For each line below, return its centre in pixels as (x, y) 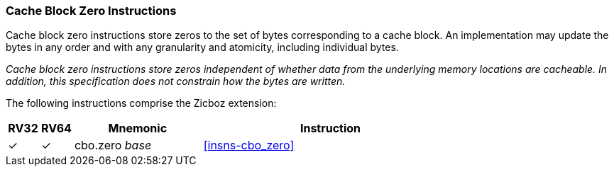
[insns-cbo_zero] (249, 145)
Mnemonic (138, 128)
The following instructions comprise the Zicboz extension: (141, 103)
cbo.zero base (113, 145)
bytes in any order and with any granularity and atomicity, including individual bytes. (202, 47)
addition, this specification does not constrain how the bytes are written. (176, 81)
